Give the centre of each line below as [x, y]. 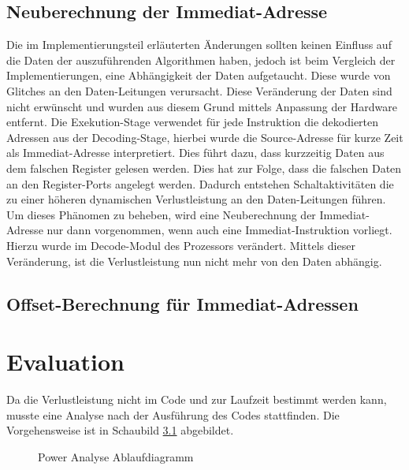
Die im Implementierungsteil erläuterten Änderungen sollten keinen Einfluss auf [199, 45]
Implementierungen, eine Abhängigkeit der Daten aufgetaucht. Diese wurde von [199, 75]
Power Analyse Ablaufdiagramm [116, 456]
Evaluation [65, 362]
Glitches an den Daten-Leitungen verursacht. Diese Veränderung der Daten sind [199, 90]
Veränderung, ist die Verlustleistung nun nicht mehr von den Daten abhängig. [194, 261]
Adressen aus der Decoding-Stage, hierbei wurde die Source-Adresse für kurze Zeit [205, 137]
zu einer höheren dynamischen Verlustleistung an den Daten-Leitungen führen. [196, 199]
